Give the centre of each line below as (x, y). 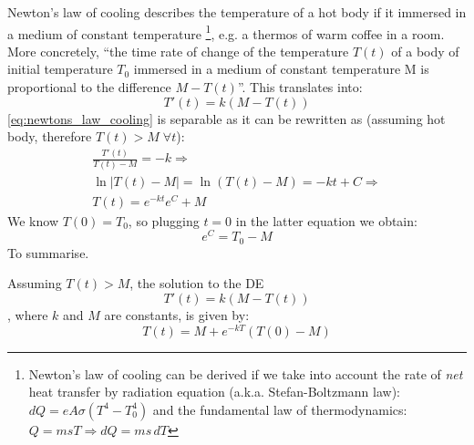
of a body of (425, 51)
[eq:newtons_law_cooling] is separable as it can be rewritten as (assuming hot (227, 118)
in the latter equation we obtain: (326, 220)
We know (33, 220)
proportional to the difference (89, 87)
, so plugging (164, 220)
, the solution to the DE (197, 283)
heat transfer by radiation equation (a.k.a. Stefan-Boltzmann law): (215, 392)
